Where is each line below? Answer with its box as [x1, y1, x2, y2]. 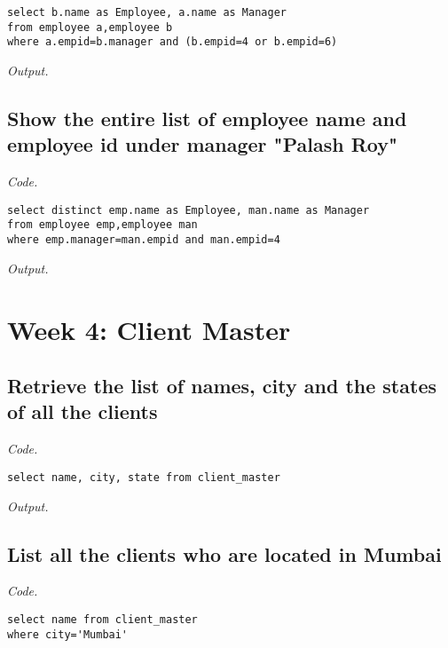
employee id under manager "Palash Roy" [7, 130, 398, 158]
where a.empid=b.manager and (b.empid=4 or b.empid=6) [7, 36, 338, 49]
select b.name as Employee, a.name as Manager [7, 6, 287, 19]
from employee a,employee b [7, 20, 173, 34]
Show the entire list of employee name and [7, 104, 407, 131]
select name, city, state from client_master [7, 470, 280, 484]
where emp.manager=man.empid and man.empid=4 [7, 233, 280, 247]
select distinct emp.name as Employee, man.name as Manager [7, 203, 370, 217]
